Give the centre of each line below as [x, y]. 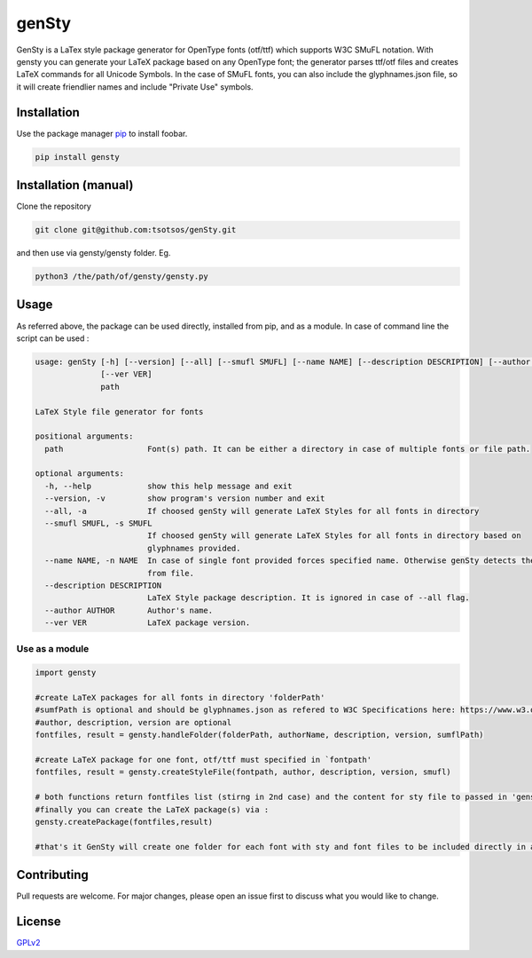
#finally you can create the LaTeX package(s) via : [152, 809]
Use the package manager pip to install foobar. [102, 133]
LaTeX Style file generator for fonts [119, 412]
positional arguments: [84, 436]
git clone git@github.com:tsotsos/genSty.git [136, 230]
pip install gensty [77, 157]
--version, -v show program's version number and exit [185, 499]
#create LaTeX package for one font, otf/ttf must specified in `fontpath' [203, 760]
